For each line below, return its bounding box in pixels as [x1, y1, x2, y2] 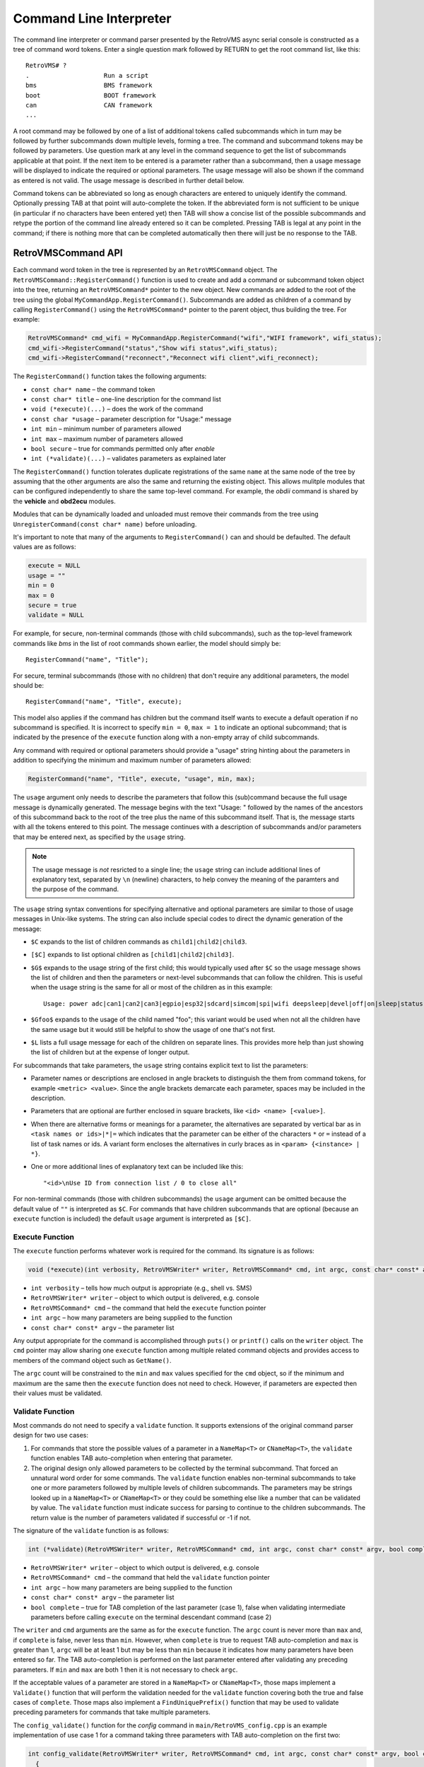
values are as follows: [13, 543, 76, 551]
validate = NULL [28, 611, 85, 619]
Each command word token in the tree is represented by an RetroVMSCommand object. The [13, 266, 278, 274]
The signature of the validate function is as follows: [13, 1526, 169, 1534]
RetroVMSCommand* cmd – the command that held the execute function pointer [30, 1303, 266, 1312]
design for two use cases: [13, 1431, 88, 1440]
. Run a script [25, 71, 149, 79]
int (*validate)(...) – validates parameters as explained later [30, 454, 226, 463]
